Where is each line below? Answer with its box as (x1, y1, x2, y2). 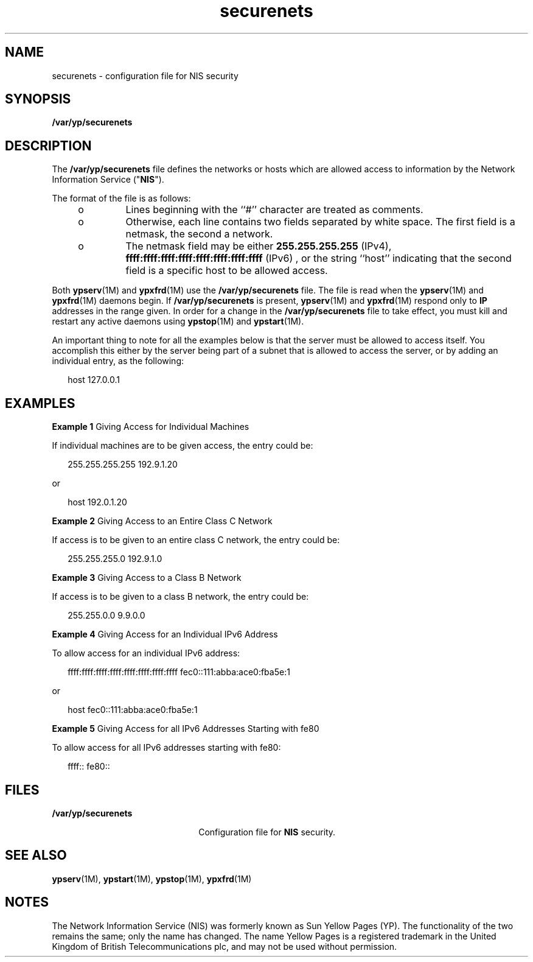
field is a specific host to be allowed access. (125, 264, 328, 277)
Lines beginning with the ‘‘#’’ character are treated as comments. (125, 203, 423, 216)
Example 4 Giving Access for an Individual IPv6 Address (52, 629, 278, 640)
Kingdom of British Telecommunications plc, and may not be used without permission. (52, 941, 397, 952)
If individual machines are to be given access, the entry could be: (52, 440, 313, 451)
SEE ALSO (5, 848, 67, 863)
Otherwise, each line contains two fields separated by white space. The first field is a (125, 216, 515, 228)
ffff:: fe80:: (68, 761, 110, 772)
